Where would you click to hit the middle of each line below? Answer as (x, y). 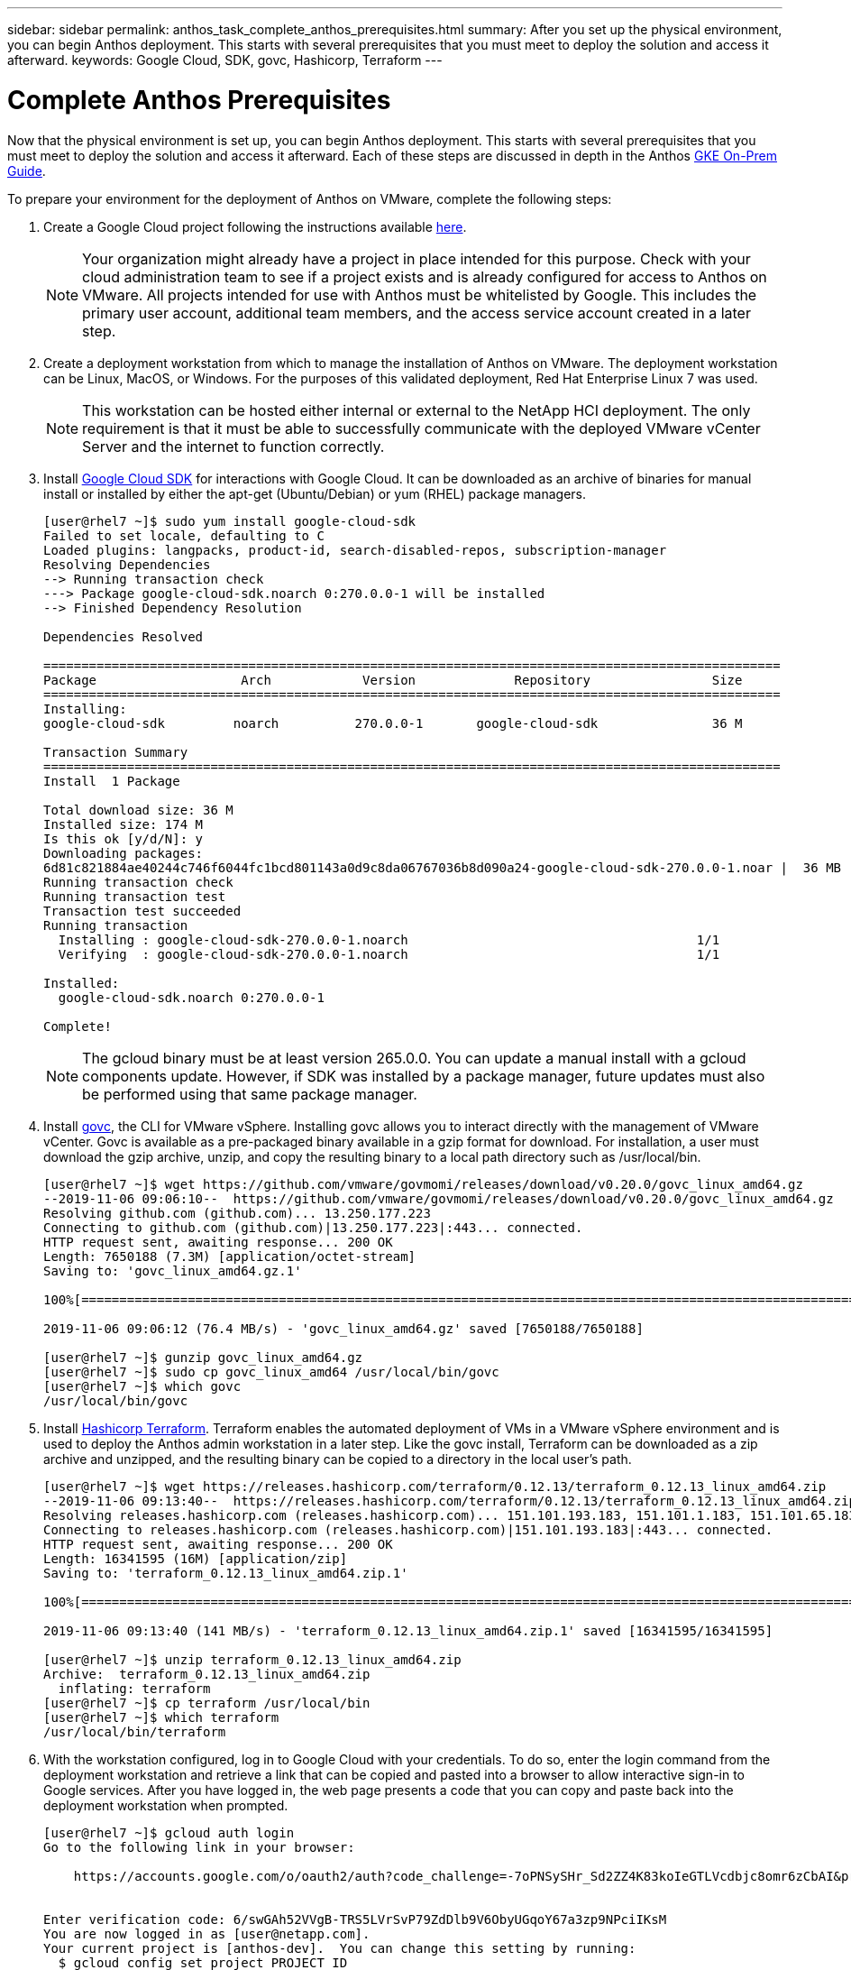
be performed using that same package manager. (250, 1094)
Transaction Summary (116, 752)
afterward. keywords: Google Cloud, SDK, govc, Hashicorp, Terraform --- (225, 60)
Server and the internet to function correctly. (233, 446)
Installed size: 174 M (124, 824)
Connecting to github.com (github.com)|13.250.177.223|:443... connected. (313, 1227)
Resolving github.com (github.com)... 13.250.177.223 (237, 1213)
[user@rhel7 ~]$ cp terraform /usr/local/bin (207, 1703)
